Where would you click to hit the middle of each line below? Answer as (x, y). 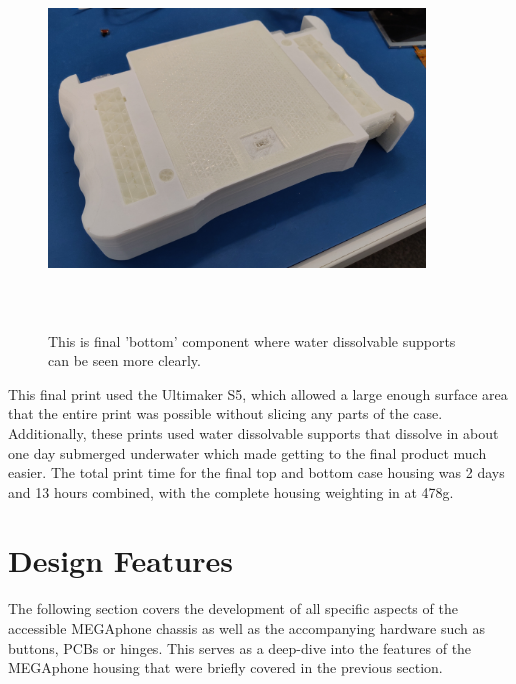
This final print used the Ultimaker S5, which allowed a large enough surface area (258, 393)
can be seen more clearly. (124, 360)
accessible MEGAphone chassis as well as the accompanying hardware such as (246, 628)
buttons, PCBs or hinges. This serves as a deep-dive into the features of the (240, 647)
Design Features (120, 560)
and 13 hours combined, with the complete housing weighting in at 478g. (231, 491)
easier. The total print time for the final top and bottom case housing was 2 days (256, 472)
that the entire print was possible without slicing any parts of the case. (225, 413)
